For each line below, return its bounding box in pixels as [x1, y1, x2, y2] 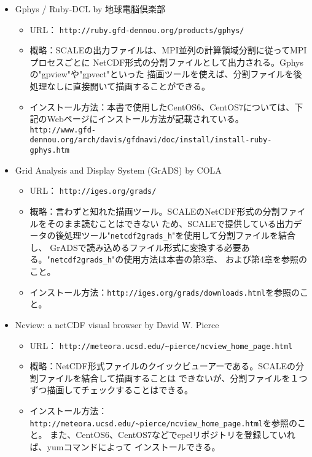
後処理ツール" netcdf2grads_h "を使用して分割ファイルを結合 [55, 229, 295, 242]
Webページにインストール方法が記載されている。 [47, 112, 244, 125]
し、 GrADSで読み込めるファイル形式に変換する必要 [29, 240, 241, 253]
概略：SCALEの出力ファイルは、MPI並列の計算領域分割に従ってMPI [29, 44, 307, 56]
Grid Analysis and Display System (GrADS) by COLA [15, 163, 222, 176]
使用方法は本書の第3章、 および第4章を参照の [123, 253, 307, 266]
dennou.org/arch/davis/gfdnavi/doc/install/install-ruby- [29, 136, 272, 145]
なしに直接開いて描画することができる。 [47, 80, 210, 93]
